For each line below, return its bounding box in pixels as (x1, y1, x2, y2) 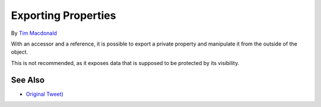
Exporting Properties (11, 9, 117, 22)
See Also (11, 74, 45, 85)
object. (11, 48, 29, 56)
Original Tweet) (26, 90, 64, 98)
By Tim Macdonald (11, 30, 58, 37)
